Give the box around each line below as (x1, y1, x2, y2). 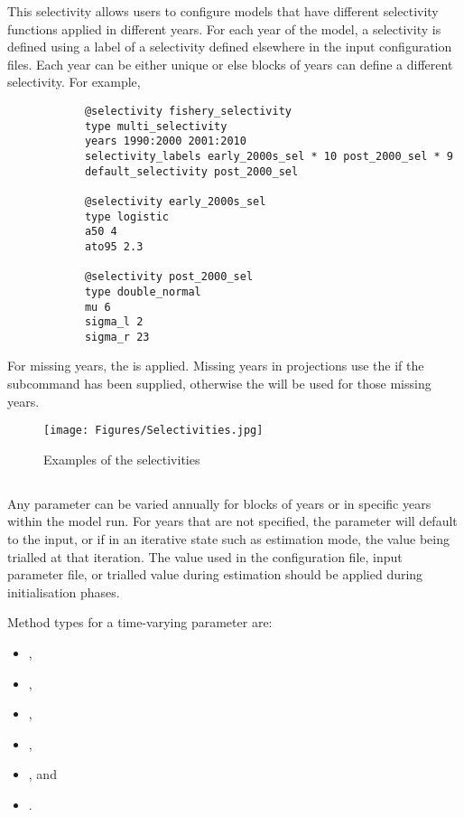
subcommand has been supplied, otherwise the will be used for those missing (7, 374, 432, 393)
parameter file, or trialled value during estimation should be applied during (7, 565, 423, 584)
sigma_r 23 (84, 330, 150, 343)
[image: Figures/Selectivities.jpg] (43, 424, 264, 437)
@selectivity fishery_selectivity (84, 104, 292, 117)
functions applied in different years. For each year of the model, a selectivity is (7, 19, 441, 38)
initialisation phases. (7, 582, 120, 601)
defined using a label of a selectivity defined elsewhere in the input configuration (7, 37, 452, 56)
